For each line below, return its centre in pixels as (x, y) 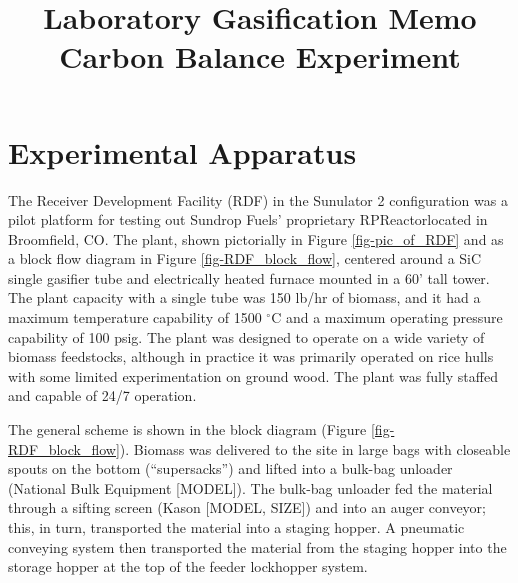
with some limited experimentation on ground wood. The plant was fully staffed (253, 375)
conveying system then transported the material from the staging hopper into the (257, 546)
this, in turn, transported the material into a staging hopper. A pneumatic (236, 527)
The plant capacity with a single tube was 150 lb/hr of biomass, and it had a (244, 297)
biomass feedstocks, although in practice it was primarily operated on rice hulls (251, 356)
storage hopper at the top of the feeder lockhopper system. (188, 566)
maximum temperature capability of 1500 (135, 317)
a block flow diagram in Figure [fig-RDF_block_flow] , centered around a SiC (245, 258)
